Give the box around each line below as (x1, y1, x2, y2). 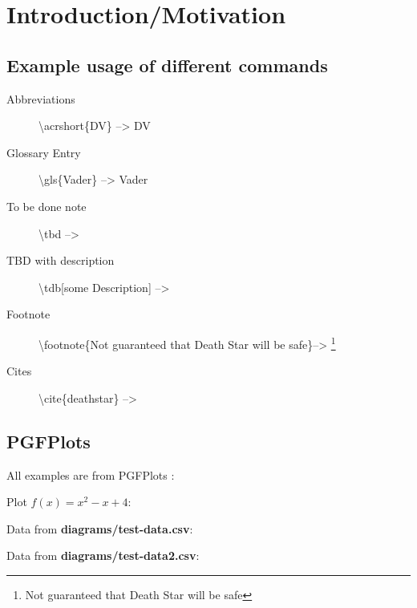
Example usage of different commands (6, 52, 328, 77)
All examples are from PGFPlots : (6, 466, 175, 483)
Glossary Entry (6, 144, 81, 160)
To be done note (6, 197, 87, 214)
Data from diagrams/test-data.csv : (6, 520, 193, 537)
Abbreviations (6, 90, 75, 107)
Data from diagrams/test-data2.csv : (6, 547, 200, 564)
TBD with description (6, 252, 115, 269)
